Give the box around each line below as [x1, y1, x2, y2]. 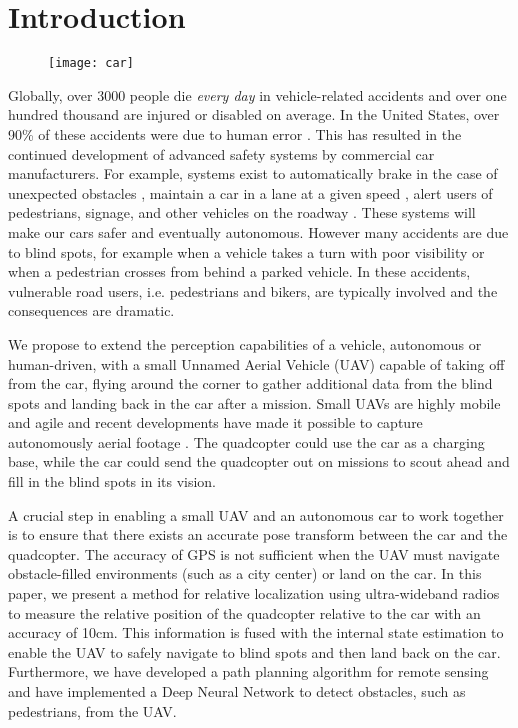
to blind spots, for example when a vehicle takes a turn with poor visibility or [8, 241, 485, 262]
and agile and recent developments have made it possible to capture [8, 412, 423, 433]
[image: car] [48, 56, 134, 71]
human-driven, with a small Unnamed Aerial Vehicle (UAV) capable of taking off [8, 353, 505, 374]
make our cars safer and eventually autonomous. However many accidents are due [8, 221, 509, 242]
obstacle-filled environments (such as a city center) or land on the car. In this [8, 563, 482, 584]
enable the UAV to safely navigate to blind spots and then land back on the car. [8, 641, 501, 662]
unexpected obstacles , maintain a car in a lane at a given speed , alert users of [8, 182, 493, 203]
